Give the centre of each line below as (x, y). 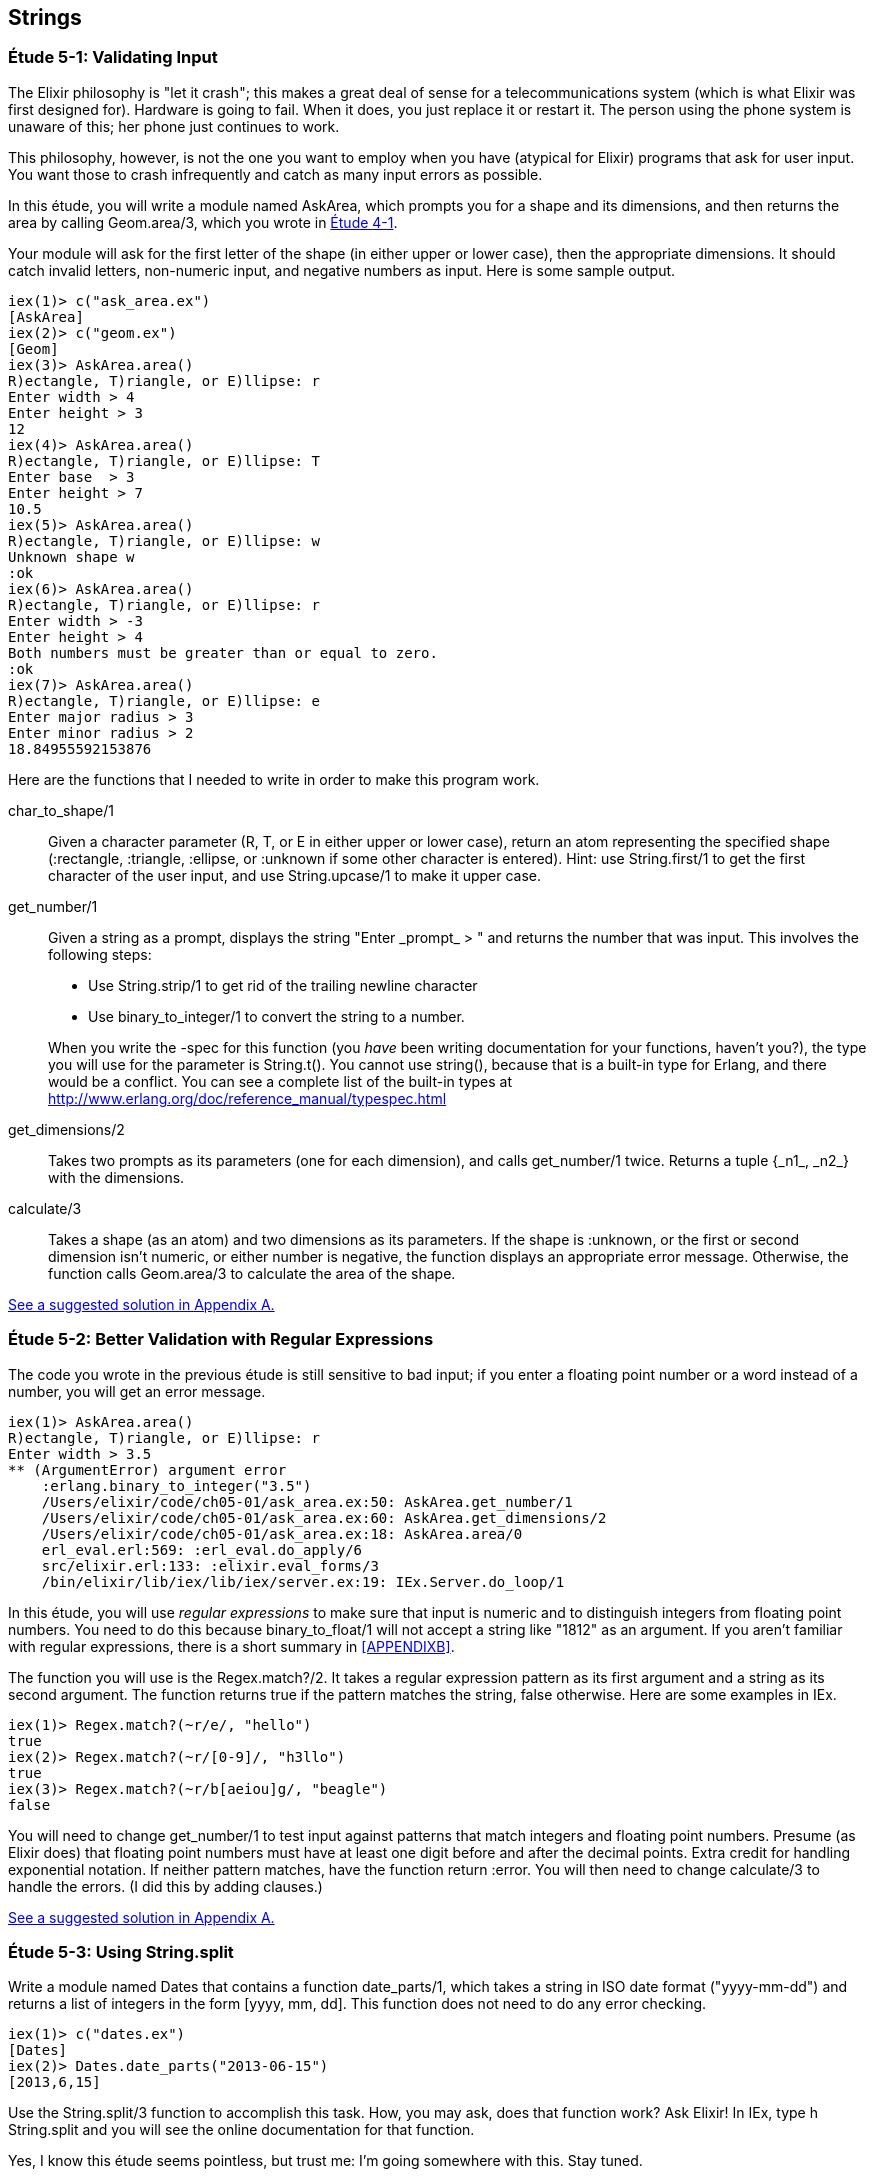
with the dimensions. (116, 1177)
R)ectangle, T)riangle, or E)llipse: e (164, 700)
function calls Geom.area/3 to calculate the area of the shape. (252, 1273)
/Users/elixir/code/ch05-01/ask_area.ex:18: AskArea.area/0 (282, 1533)
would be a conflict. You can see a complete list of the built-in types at (280, 1081)
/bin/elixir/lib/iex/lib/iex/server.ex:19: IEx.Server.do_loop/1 (303, 1581)
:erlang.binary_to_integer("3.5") (176, 1485)
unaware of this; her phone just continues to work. (174, 126)
